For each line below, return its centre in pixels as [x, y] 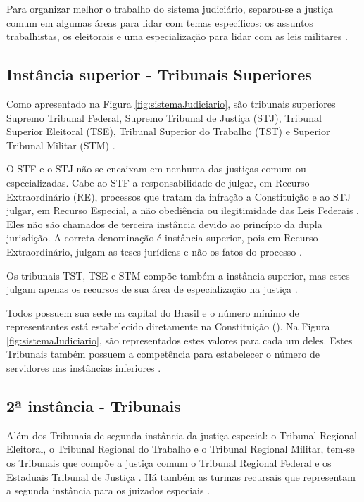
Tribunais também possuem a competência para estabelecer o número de [163, 354]
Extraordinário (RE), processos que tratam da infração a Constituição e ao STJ [179, 196]
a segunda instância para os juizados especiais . [108, 490]
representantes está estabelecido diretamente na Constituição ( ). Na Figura [168, 326]
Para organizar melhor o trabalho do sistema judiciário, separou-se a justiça [170, 8]
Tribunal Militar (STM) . [61, 145]
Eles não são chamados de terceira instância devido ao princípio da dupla [164, 224]
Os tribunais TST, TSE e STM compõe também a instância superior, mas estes [178, 275]
